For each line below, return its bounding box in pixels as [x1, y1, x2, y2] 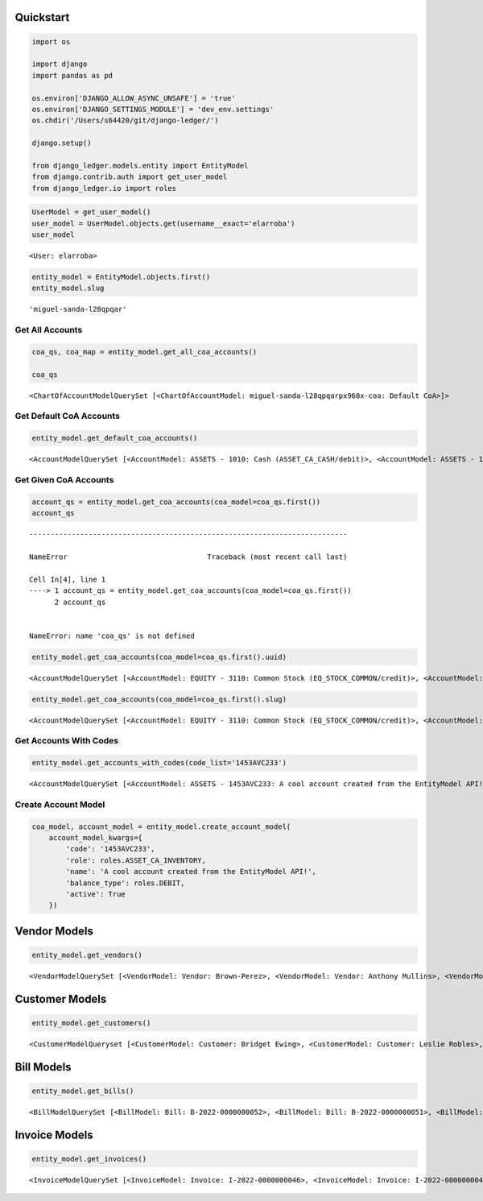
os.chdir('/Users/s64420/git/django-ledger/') [31, 116, 219, 125]
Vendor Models [14, 924, 94, 938]
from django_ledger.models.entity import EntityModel [31, 161, 249, 170]
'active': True [65, 890, 126, 899]
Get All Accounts [14, 325, 83, 336]
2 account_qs [54, 597, 106, 607]
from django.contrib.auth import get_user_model [31, 172, 228, 181]
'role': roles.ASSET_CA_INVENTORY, [65, 855, 207, 865]
